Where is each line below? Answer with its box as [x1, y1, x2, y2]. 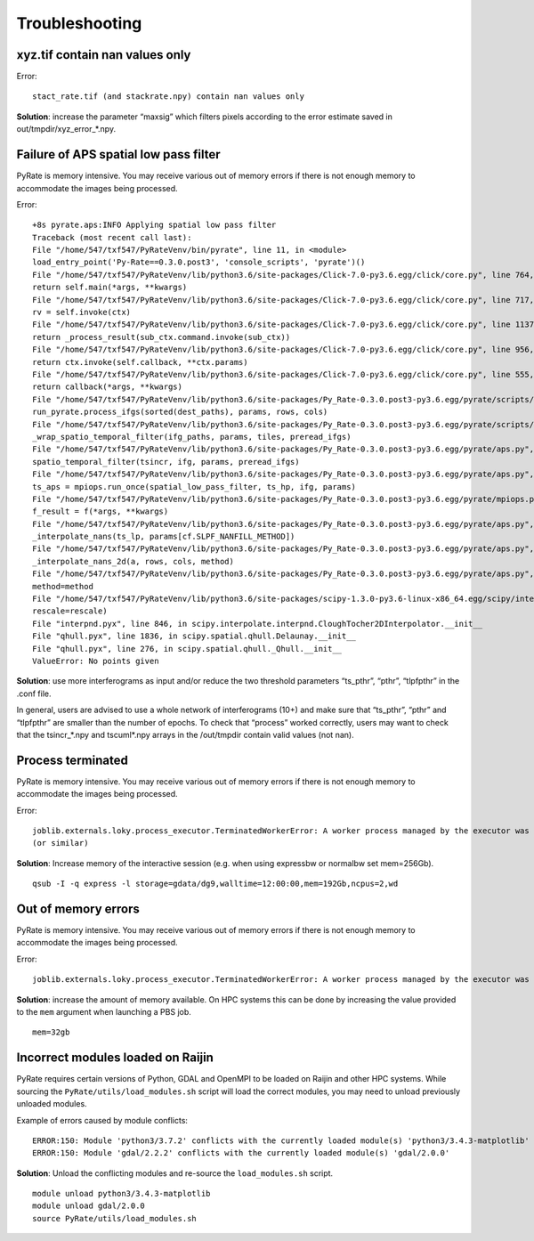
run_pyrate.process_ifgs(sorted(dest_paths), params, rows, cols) [32, 407, 328, 418]
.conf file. [16, 688, 52, 699]
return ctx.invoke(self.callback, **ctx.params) [32, 357, 248, 367]
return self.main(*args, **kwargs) [32, 282, 188, 293]
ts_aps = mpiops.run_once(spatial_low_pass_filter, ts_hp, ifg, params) [32, 482, 356, 491]
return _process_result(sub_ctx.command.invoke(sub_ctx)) [32, 332, 291, 342]
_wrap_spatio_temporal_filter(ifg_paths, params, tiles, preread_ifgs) [32, 432, 352, 442]
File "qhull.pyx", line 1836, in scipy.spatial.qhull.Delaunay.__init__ [32, 631, 356, 641]
